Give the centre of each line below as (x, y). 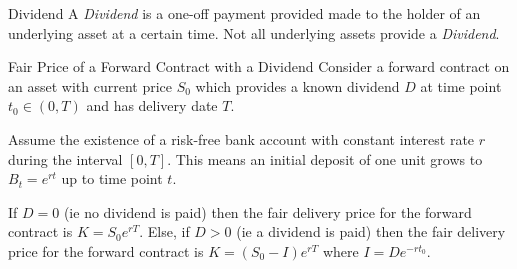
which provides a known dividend (297, 85)
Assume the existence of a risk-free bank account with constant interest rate (241, 138)
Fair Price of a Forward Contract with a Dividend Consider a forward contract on (259, 66)
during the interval (65, 158)
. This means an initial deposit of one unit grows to (325, 158)
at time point (461, 85)
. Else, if (164, 231)
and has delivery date (152, 105)
